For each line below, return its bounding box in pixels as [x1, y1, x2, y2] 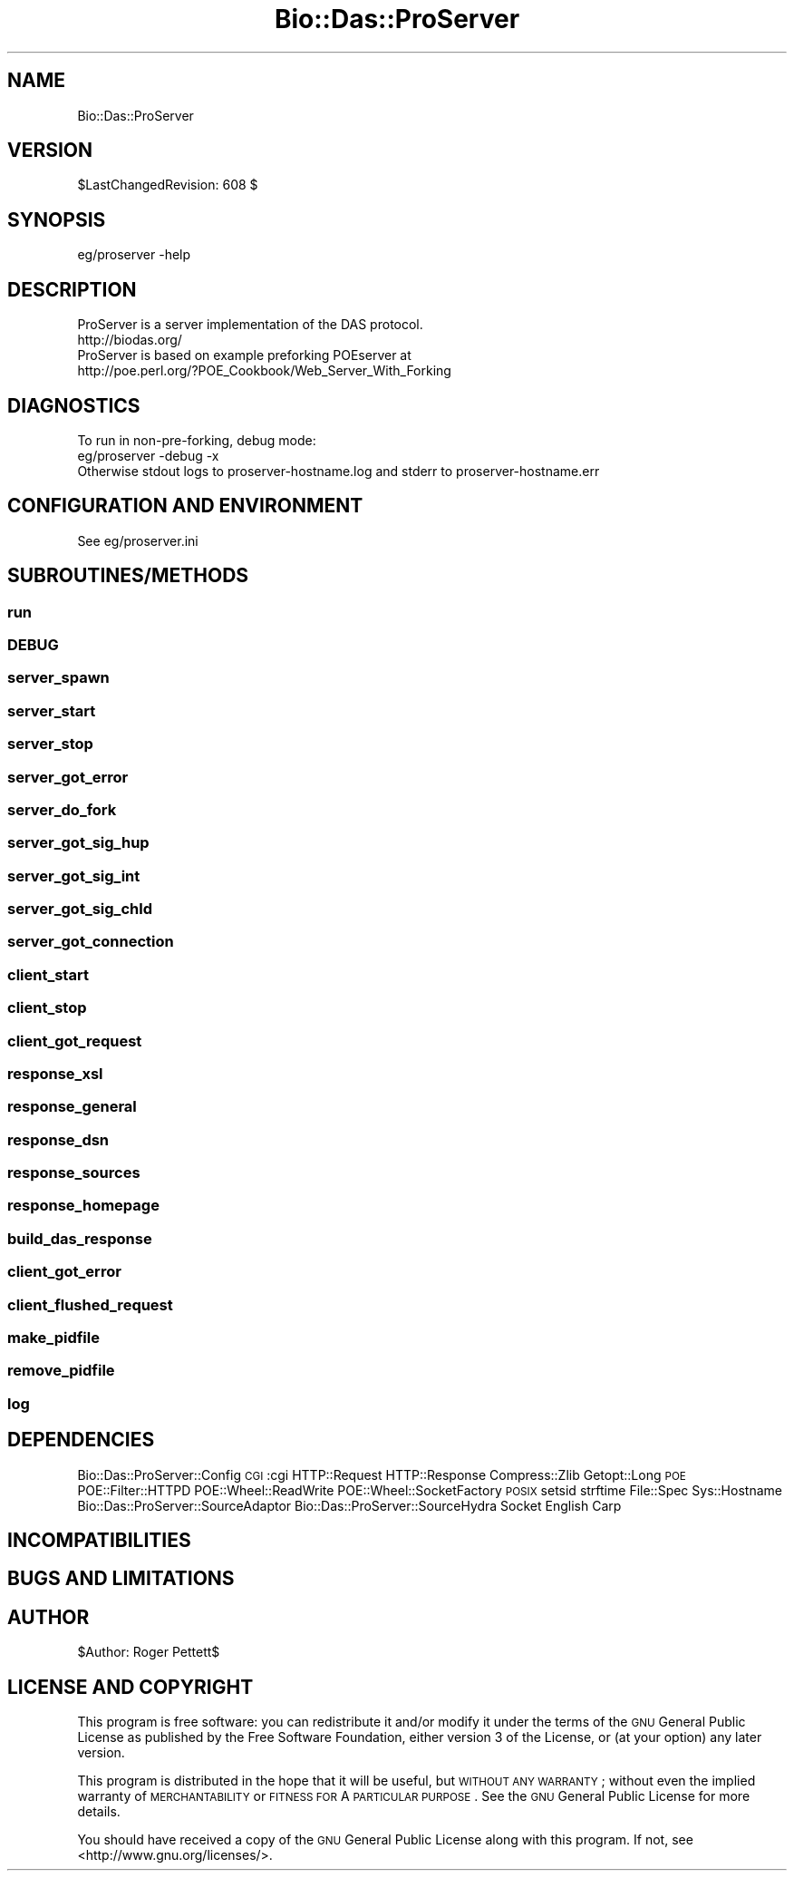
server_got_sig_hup [7, 833, 150, 852]
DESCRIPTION [7, 277, 137, 301]
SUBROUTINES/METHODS [7, 564, 249, 588]
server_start [7, 701, 96, 720]
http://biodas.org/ [77, 332, 182, 348]
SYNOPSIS [7, 208, 106, 231]
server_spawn [7, 668, 110, 687]
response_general [7, 1097, 137, 1116]
